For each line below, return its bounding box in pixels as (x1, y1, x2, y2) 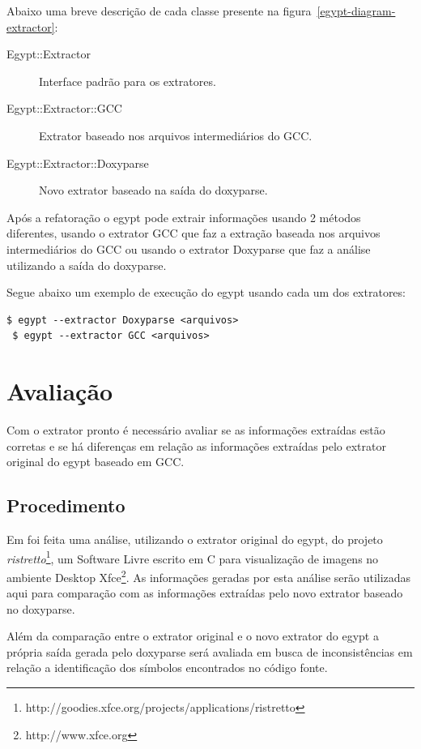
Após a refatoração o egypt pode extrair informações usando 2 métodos (6, 208, 361, 225)
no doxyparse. (6, 600, 75, 617)
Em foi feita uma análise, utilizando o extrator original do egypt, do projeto (6, 531, 383, 548)
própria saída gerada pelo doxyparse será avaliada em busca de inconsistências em (6, 643, 413, 660)
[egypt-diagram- (317, 2, 396, 19)
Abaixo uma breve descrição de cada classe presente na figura (6, 2, 312, 19)
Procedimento (6, 493, 125, 518)
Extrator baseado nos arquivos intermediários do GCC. (39, 126, 313, 143)
